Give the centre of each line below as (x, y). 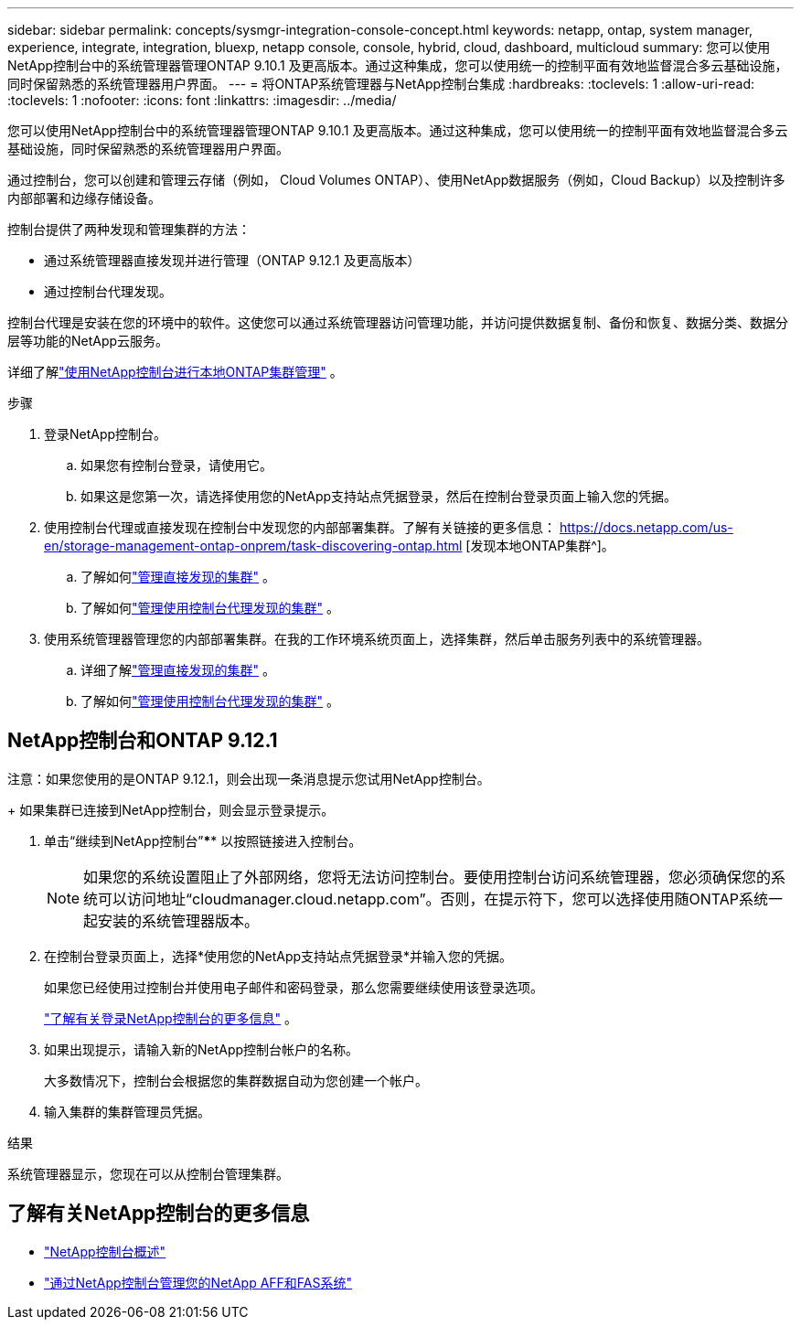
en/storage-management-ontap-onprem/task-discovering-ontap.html (253, 546)
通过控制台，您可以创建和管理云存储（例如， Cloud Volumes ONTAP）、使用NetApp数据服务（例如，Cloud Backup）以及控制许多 (396, 180)
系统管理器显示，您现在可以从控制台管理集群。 (148, 1173)
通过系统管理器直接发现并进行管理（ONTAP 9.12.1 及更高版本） (232, 260)
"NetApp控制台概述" (105, 1251)
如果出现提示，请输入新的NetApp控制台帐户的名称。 (202, 1049)
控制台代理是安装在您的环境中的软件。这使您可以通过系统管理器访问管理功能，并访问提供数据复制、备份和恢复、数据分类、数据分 (398, 322)
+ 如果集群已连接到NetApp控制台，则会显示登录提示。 (171, 809)
